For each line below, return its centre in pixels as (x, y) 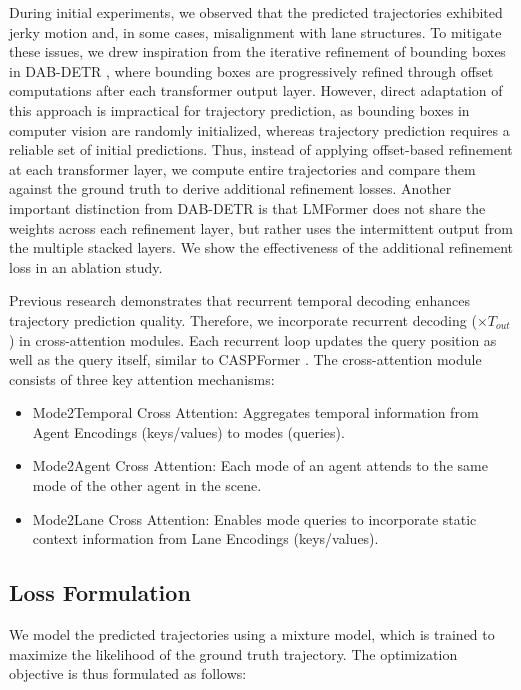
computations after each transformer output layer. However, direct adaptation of (256, 90)
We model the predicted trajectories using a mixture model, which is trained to (252, 634)
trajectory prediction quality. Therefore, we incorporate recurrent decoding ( (243, 319)
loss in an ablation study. (86, 266)
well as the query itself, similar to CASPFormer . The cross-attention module (245, 359)
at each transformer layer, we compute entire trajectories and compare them (242, 168)
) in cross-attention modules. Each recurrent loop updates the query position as (253, 339)
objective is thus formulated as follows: (128, 673)
